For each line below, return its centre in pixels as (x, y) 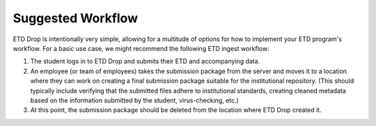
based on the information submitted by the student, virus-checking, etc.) (135, 100)
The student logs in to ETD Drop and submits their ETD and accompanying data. (145, 61)
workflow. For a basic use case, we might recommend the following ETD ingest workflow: (141, 48)
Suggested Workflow (76, 18)
